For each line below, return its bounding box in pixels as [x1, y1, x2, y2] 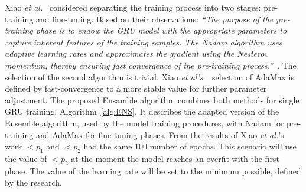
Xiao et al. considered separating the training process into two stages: [5, 1, 261, 13]
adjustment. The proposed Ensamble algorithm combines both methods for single [5, 93, 300, 106]
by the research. [5, 176, 62, 188]
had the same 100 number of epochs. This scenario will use [83, 140, 297, 152]
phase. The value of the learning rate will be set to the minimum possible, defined [5, 164, 301, 177]
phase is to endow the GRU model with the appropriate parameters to [35, 24, 287, 37]
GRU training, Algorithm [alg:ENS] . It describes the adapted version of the [5, 105, 279, 118]
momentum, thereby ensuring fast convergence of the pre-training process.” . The [5, 58, 297, 71]
